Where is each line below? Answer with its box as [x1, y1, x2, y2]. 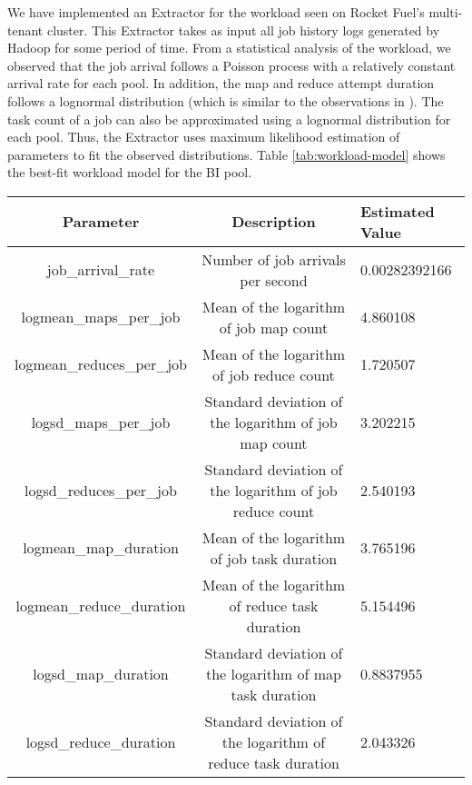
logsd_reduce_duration [25, 730, 176, 752]
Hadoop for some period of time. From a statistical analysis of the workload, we [7, 38, 451, 57]
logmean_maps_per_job [21, 306, 181, 328]
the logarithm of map [205, 662, 341, 684]
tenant [7, 20, 44, 39]
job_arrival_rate [46, 259, 155, 281]
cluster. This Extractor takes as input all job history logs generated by [46, 20, 440, 39]
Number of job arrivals [202, 248, 346, 270]
